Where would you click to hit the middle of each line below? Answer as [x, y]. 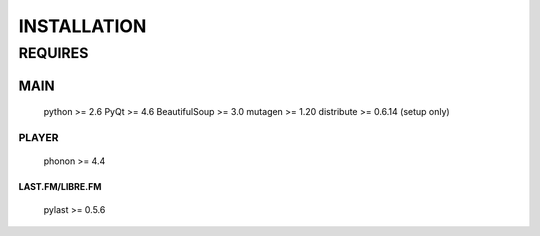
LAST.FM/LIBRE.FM [60, 187]
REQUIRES [53, 53]
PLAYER [38, 137]
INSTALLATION [82, 26]
